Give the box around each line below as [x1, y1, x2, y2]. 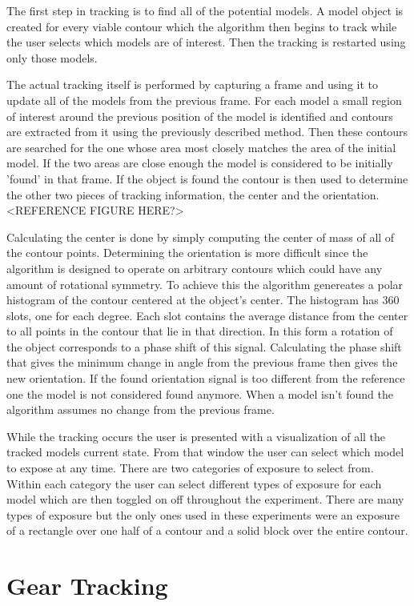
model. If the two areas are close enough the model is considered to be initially [6, 155, 393, 171]
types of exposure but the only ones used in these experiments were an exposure [6, 506, 400, 523]
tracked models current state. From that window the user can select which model [6, 443, 404, 460]
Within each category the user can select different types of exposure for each [6, 475, 382, 492]
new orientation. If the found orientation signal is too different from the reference [6, 370, 405, 387]
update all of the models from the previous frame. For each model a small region [6, 91, 402, 108]
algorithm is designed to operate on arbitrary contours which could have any [6, 259, 383, 276]
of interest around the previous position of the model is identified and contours [6, 107, 393, 124]
